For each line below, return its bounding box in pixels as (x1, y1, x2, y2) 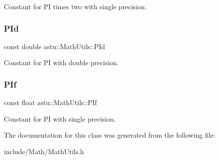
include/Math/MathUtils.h (4, 146, 84, 156)
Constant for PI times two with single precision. (4, 1, 147, 11)
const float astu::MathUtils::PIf (4, 97, 97, 107)
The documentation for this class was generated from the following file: (4, 130, 216, 140)
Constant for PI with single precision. (4, 113, 116, 124)
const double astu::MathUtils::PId (4, 41, 105, 51)
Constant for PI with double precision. (4, 57, 119, 68)
